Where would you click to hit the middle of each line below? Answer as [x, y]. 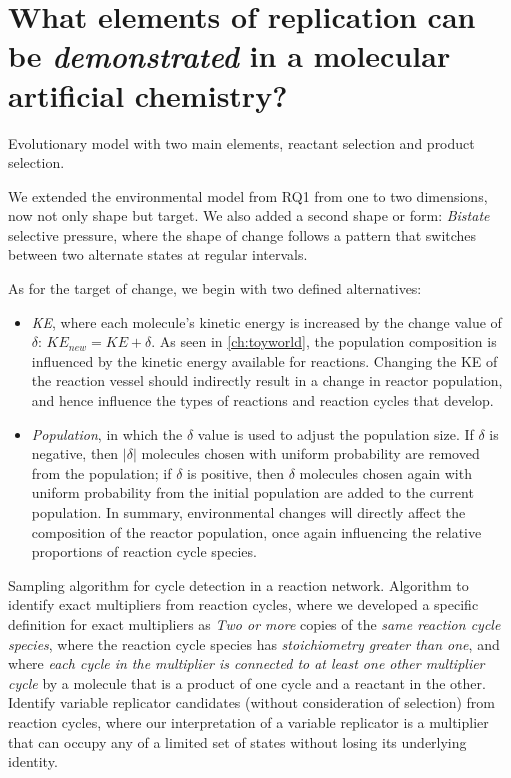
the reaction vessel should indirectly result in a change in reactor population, [267, 380]
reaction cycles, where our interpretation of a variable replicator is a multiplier [248, 721]
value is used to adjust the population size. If [335, 433]
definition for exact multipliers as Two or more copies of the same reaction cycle [254, 623]
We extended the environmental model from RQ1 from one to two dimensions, [248, 195]
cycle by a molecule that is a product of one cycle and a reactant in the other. [247, 682]
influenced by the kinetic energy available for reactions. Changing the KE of [264, 360]
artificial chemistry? [148, 94]
